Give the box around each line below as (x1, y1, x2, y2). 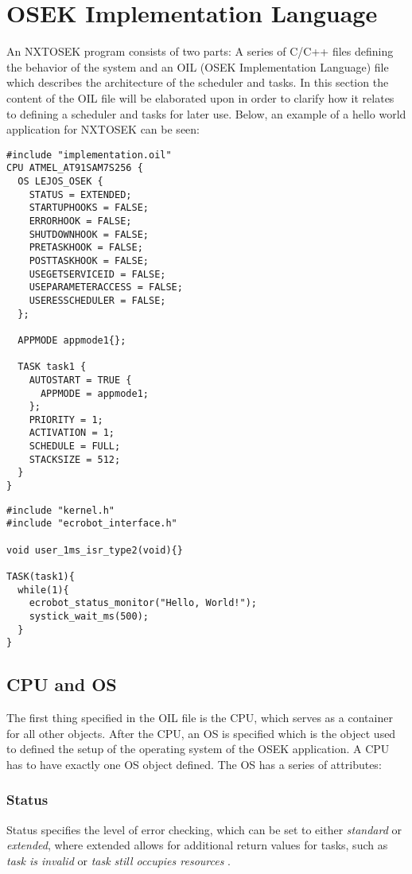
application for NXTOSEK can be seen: (6, 121, 200, 138)
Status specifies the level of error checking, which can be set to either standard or (6, 821, 402, 837)
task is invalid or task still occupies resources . (6, 852, 231, 868)
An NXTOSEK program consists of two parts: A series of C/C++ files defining (6, 43, 394, 60)
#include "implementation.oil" (6, 149, 172, 161)
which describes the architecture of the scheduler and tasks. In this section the (6, 74, 389, 91)
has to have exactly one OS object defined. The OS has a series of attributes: (6, 756, 382, 772)
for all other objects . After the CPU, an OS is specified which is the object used (6, 724, 396, 741)
